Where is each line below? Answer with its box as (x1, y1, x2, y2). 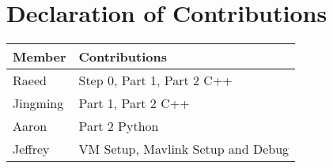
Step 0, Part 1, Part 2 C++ (78, 71, 233, 90)
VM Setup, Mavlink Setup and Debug (78, 140, 289, 159)
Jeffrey (13, 140, 50, 159)
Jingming (13, 94, 64, 113)
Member (13, 47, 66, 66)
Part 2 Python (78, 117, 159, 136)
